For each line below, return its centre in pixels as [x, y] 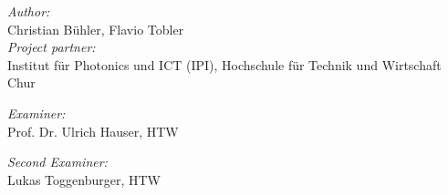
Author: [29, 11]
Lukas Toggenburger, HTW [84, 179]
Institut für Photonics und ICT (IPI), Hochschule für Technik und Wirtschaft [224, 64]
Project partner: [52, 47]
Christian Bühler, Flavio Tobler [96, 29]
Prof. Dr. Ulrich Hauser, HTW [93, 131]
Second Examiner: [57, 162]
